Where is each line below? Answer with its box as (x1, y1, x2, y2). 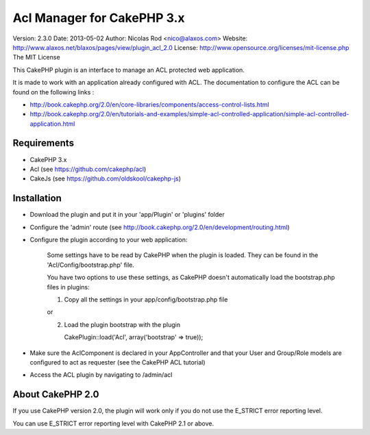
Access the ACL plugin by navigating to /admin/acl (29, 371, 173, 379)
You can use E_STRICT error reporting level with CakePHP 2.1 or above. (12, 419, 214, 427)
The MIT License (12, 53, 61, 62)
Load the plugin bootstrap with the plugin (64, 320, 181, 328)
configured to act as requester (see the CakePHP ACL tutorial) (29, 358, 206, 366)
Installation (12, 192, 62, 205)
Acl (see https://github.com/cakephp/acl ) (29, 165, 147, 173)
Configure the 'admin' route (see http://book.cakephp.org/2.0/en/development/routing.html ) (29, 223, 291, 231)
